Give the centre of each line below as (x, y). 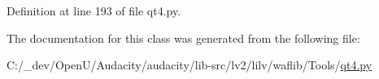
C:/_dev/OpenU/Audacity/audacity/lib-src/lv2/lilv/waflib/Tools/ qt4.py (189, 65)
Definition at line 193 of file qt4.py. (94, 10)
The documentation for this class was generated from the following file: (183, 37)
